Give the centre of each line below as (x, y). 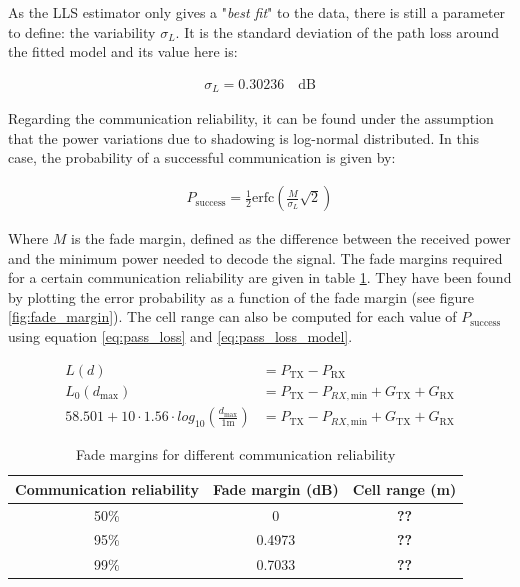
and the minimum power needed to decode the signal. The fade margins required (255, 257)
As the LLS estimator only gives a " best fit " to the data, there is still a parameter (257, 12)
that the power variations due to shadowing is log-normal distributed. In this (244, 137)
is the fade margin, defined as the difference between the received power (291, 238)
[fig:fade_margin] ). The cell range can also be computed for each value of (232, 316)
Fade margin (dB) (275, 488)
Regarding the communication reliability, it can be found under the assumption (251, 118)
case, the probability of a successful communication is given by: (202, 157)
